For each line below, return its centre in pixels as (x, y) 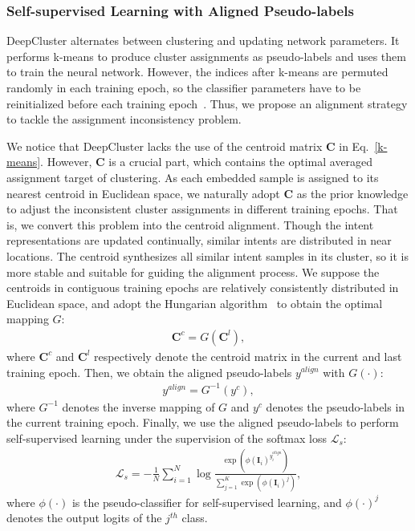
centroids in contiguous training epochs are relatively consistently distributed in (203, 288)
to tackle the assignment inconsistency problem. (124, 119)
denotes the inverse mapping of (138, 406)
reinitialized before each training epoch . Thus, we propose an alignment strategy (207, 103)
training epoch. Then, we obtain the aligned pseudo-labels (149, 372)
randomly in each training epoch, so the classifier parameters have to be (184, 87)
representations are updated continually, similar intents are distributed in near (199, 240)
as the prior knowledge (352, 193)
